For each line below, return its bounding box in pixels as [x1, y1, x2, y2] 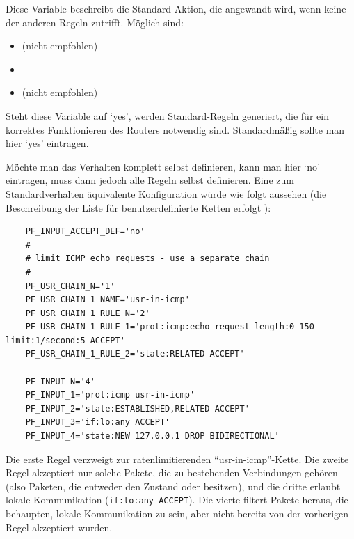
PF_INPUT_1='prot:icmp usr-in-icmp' [25, 390, 195, 400]
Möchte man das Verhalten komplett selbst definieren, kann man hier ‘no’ [6, 159, 320, 173]
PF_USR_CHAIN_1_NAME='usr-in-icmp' [25, 295, 190, 305]
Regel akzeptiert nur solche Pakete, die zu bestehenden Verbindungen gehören [6, 465, 338, 480]
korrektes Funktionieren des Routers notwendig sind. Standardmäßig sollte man [6, 122, 345, 136]
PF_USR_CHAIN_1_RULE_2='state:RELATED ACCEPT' [25, 349, 245, 359]
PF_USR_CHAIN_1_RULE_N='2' [25, 308, 150, 318]
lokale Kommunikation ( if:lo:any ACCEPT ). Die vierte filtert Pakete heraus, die [6, 492, 348, 507]
